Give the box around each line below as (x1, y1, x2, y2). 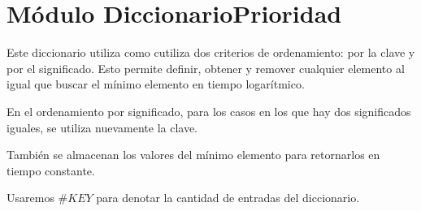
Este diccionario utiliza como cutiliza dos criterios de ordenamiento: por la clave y (7, 44, 415, 61)
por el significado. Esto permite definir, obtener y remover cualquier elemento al (7, 59, 405, 76)
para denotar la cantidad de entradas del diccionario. (96, 189, 360, 206)
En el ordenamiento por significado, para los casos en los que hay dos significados (7, 102, 411, 119)
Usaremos (7, 189, 54, 206)
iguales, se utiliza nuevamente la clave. (7, 118, 198, 136)
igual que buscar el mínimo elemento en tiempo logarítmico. (7, 75, 305, 93)
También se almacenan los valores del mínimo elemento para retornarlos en (7, 146, 380, 163)
